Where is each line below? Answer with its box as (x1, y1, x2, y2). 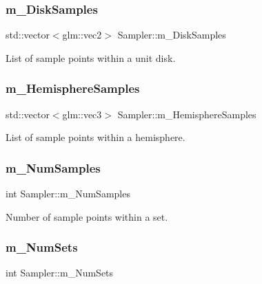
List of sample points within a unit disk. (6, 50, 176, 65)
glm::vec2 (62, 28, 102, 42)
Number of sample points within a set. (6, 209, 168, 223)
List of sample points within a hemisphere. (6, 130, 185, 144)
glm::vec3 (62, 107, 102, 121)
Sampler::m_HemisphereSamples (117, 107, 256, 121)
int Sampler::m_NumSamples (6, 186, 130, 201)
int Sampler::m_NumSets (6, 265, 114, 280)
